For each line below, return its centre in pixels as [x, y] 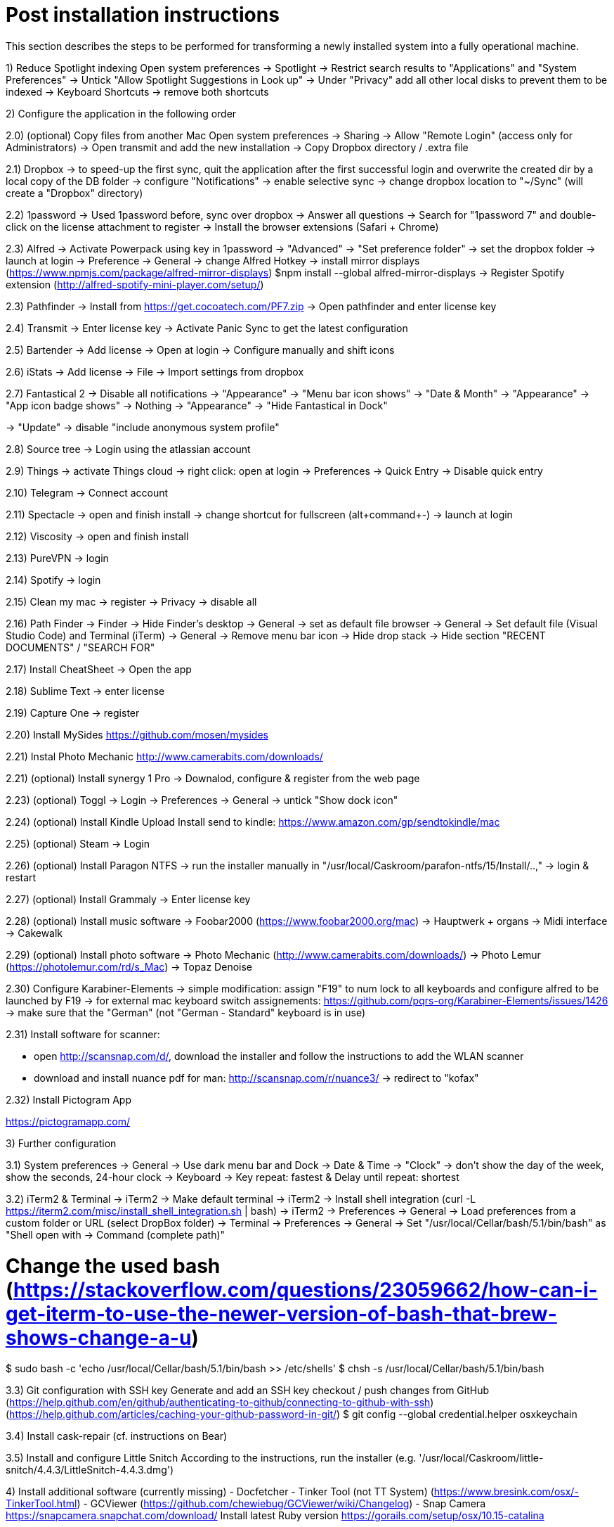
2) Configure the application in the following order [121, 113]
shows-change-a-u [99, 1337]
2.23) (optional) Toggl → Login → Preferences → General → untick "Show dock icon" [202, 800]
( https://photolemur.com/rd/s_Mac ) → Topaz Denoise [129, 966]
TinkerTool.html [41, 1504]
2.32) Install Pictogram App [68, 1099]
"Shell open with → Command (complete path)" [116, 1234]
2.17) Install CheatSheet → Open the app [99, 669]
